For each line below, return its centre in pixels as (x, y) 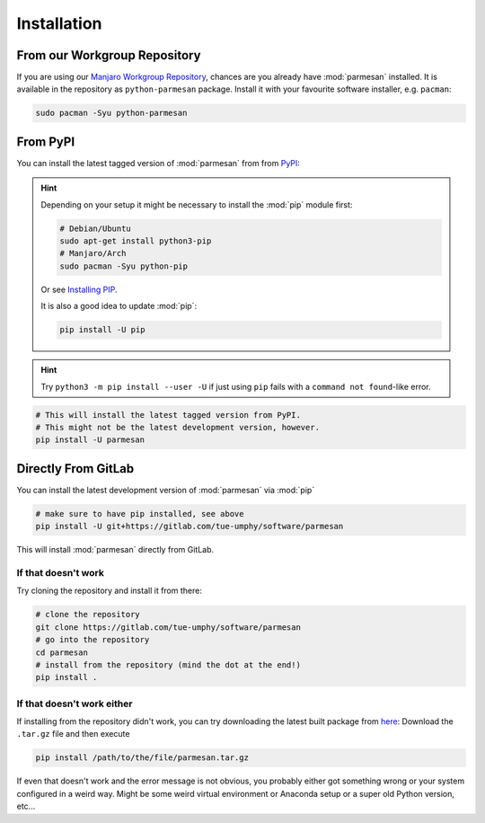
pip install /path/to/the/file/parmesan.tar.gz (142, 758)
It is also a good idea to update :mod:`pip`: (119, 306)
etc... (26, 806)
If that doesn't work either (75, 704)
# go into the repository (93, 640)
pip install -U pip (102, 330)
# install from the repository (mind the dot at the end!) (168, 664)
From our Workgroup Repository (109, 55)
